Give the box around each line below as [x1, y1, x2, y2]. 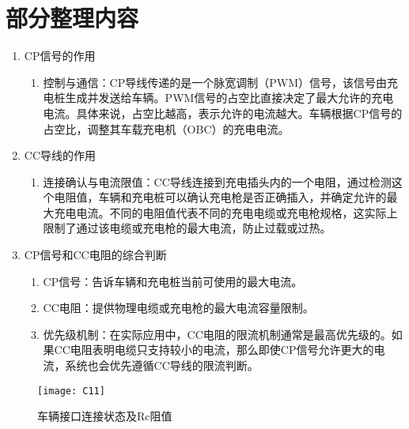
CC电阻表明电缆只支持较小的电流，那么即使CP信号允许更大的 [54, 341, 374, 358]
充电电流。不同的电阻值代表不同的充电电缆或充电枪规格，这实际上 [54, 204, 398, 220]
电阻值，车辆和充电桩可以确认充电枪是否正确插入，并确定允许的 [54, 189, 387, 205]
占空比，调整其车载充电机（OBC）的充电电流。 [43, 120, 290, 137]
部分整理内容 [6, 2, 139, 34]
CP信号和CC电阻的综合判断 [24, 246, 167, 263]
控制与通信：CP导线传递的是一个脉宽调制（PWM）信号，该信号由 [43, 73, 387, 90]
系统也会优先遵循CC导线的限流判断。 [65, 357, 259, 374]
